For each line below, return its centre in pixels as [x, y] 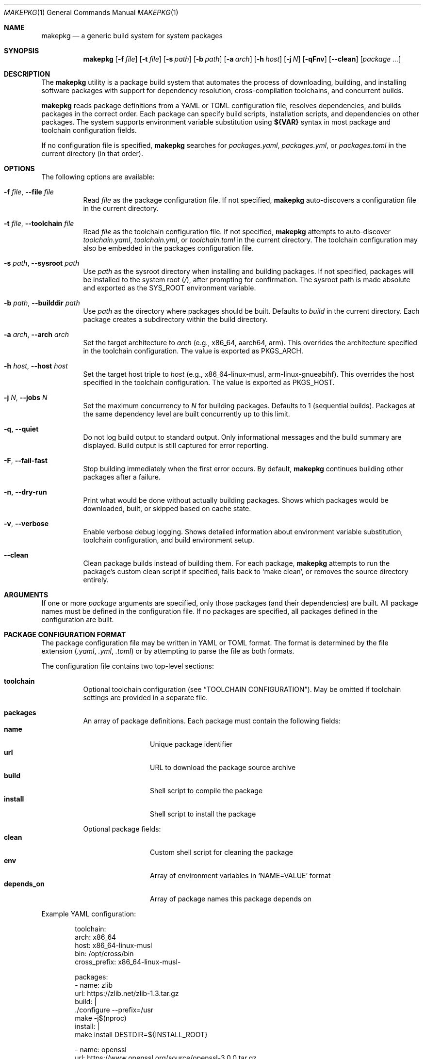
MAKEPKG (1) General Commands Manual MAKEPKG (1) [91, 12]
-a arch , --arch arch [36, 334]
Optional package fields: [122, 829]
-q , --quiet [21, 429]
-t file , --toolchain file [39, 223]
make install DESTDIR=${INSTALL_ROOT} [141, 1035]
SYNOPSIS [22, 51]
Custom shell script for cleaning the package [221, 852]
